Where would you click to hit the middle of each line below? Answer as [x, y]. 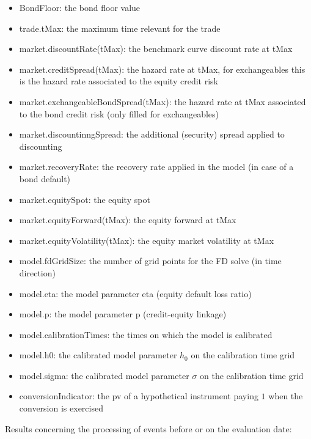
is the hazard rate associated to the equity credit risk [119, 81]
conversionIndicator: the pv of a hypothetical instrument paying [139, 396]
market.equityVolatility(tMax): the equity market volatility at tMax [147, 240]
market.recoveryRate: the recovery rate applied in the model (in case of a [156, 167]
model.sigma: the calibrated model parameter [104, 375]
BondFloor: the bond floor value [80, 7]
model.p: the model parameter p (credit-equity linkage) [123, 314]
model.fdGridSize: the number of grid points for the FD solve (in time [150, 261]
